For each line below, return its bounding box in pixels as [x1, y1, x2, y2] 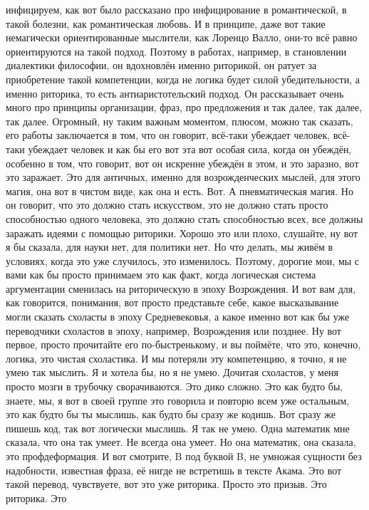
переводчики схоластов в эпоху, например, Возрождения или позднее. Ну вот [6, 323, 341, 338]
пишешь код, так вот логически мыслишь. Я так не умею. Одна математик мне [6, 420, 350, 435]
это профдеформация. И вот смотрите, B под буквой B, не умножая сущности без [6, 449, 362, 463]
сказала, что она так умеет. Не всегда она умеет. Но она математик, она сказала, [6, 434, 356, 449]
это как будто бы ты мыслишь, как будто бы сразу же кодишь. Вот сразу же [6, 407, 336, 422]
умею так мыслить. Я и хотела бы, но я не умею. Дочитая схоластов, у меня [6, 365, 339, 380]
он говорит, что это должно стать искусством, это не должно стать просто [6, 197, 328, 212]
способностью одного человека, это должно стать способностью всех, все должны [6, 211, 363, 226]
